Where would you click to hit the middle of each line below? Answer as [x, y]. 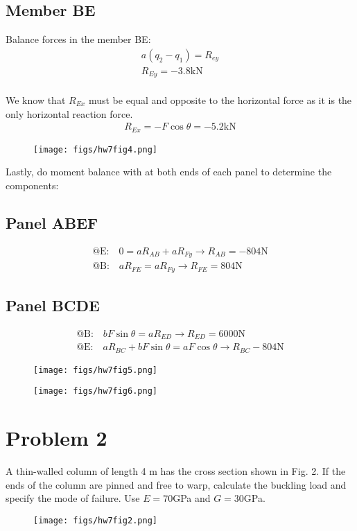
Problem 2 [56, 438]
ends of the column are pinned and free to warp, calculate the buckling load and [176, 484]
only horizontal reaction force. [69, 113]
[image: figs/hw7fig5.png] [95, 370]
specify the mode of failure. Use [73, 498]
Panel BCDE [53, 305]
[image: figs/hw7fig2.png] [95, 520]
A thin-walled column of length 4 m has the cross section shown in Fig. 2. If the [176, 471]
